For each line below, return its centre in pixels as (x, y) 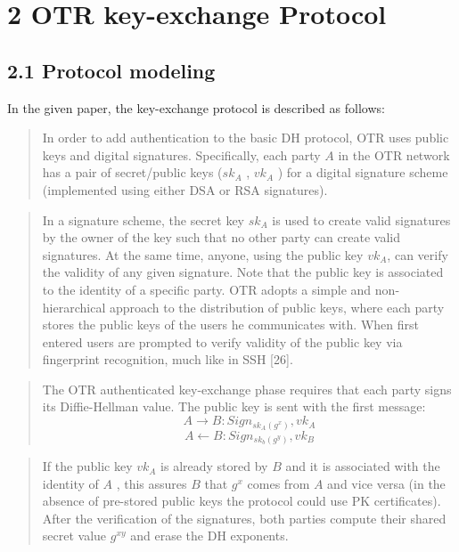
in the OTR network (394, 154)
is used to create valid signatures (361, 219)
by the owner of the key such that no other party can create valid (221, 237)
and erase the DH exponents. (209, 536)
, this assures (152, 483)
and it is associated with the (363, 466)
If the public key (87, 466)
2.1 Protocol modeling (111, 70)
